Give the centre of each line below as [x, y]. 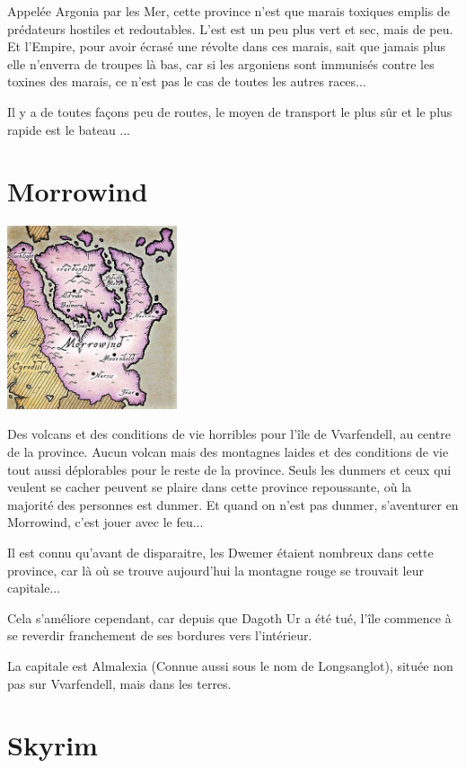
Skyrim [53, 745]
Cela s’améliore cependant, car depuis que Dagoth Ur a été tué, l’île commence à [229, 617]
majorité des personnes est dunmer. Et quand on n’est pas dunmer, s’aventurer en [233, 504]
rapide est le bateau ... [69, 129]
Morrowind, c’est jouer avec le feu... [106, 522]
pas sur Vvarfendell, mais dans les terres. [119, 683]
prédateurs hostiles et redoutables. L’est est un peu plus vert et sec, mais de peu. [230, 28]
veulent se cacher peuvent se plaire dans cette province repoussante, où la [210, 487]
